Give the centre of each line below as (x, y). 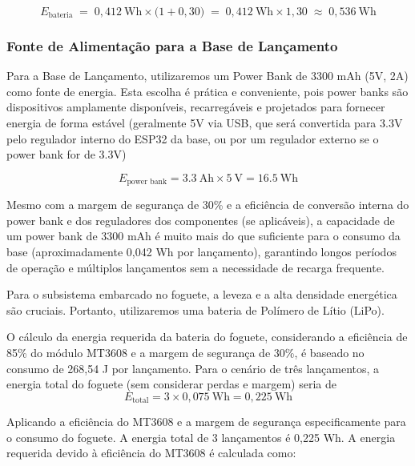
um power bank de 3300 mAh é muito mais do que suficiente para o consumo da (203, 236)
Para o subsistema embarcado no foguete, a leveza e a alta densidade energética (202, 294)
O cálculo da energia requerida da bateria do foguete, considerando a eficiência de (207, 337)
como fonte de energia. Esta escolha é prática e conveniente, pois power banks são (207, 91)
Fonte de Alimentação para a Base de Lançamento (172, 45)
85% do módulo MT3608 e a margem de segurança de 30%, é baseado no (185, 352)
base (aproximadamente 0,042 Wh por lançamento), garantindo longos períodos (201, 252)
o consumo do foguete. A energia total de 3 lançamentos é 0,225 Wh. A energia (201, 437)
